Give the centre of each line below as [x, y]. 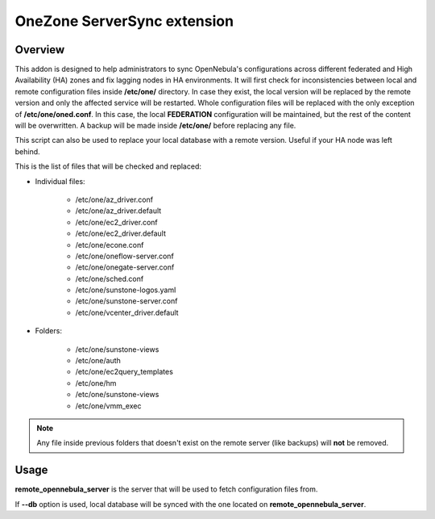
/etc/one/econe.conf [110, 245]
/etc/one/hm [96, 383]
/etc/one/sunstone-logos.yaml [126, 290]
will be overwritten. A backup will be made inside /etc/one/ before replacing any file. [155, 126]
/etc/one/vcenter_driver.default [127, 312]
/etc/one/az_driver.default [118, 211]
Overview [40, 50]
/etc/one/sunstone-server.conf [126, 301]
